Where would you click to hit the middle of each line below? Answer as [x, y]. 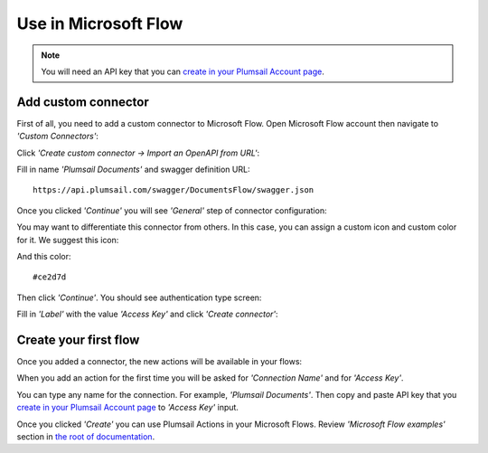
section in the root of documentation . [86, 437]
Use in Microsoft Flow [100, 24]
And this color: [44, 256]
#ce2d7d [50, 277]
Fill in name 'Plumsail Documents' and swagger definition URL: [133, 170]
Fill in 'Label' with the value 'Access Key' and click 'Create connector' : [148, 314]
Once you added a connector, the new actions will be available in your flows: [160, 362]
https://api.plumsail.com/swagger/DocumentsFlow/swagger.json [174, 190]
